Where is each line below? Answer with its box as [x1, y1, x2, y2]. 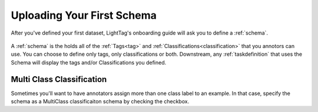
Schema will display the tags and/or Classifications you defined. [11, 59, 167, 66]
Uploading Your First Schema [11, 9, 157, 22]
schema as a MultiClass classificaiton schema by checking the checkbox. [11, 98, 190, 105]
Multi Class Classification [11, 74, 107, 84]
